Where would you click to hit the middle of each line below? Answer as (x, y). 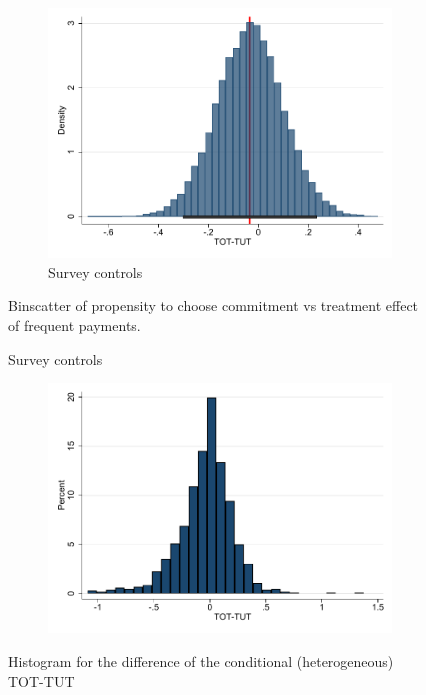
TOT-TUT (41, 680)
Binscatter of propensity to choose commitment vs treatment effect (213, 305)
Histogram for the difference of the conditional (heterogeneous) (201, 660)
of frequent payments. (74, 324)
